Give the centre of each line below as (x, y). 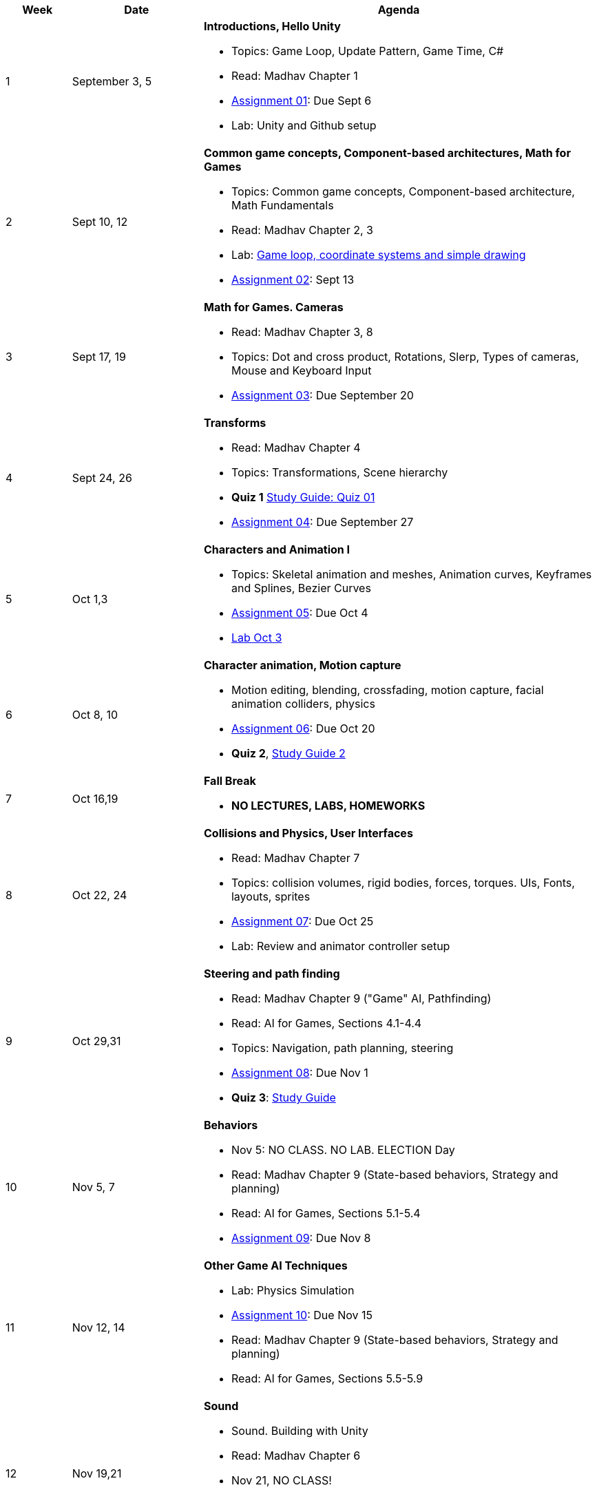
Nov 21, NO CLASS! (281, 1480)
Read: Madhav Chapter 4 (296, 448)
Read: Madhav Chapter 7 (295, 858)
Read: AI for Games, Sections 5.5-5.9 (327, 1378)
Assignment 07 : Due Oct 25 (302, 921)
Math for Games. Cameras (273, 307)
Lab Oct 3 (256, 638)
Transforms (235, 423)
